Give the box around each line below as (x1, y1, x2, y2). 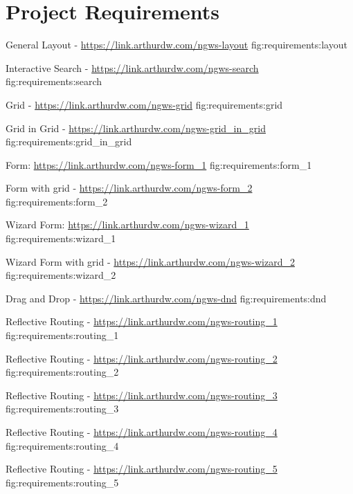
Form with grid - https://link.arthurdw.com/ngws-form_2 (6, 181, 253, 195)
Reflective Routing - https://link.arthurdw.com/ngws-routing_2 (6, 351, 278, 365)
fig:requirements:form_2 (6, 194, 108, 208)
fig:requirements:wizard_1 (6, 231, 116, 246)
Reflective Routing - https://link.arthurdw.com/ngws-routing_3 (6, 387, 278, 402)
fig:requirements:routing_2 (6, 365, 119, 379)
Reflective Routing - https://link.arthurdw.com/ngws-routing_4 (6, 425, 278, 439)
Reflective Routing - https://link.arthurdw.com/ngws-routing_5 (6, 461, 278, 476)
